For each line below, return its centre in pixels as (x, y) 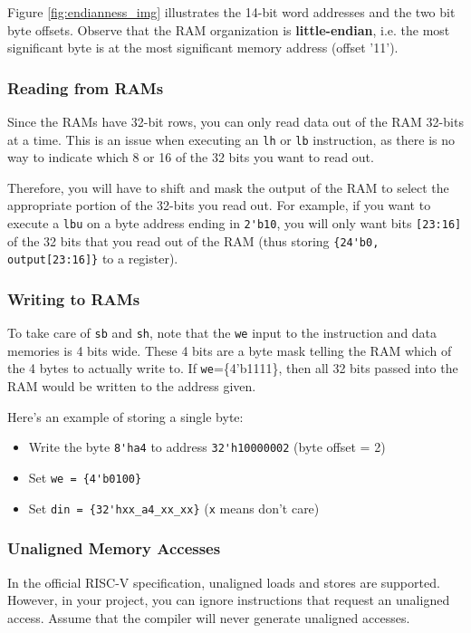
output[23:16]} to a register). (93, 259)
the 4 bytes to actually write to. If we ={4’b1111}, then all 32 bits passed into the (233, 368)
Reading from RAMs (86, 87)
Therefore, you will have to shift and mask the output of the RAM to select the (228, 187)
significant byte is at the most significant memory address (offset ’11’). (203, 48)
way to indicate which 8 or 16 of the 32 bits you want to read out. (191, 157)
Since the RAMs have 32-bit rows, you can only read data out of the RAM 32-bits (235, 121)
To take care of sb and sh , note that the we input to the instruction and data (222, 333)
